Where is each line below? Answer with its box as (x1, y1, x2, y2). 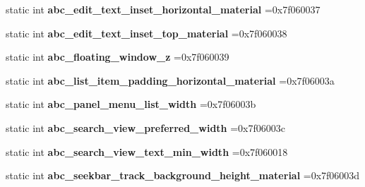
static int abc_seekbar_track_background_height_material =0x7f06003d (6, 168, 360, 183)
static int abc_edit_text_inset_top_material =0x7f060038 (6, 25, 287, 40)
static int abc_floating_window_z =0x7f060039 (6, 49, 229, 64)
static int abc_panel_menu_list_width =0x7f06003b (6, 97, 256, 111)
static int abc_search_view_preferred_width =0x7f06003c (6, 120, 285, 135)
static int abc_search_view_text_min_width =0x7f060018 (6, 144, 288, 159)
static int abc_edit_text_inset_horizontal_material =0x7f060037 (6, 2, 321, 16)
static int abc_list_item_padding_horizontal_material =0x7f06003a (6, 73, 335, 88)
